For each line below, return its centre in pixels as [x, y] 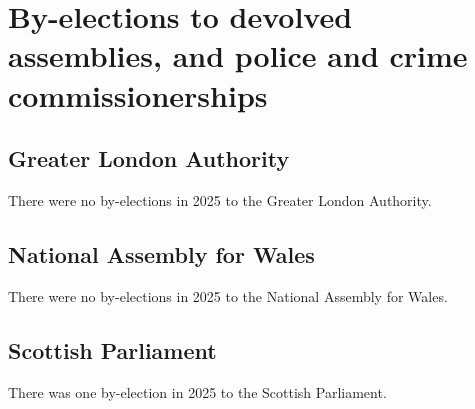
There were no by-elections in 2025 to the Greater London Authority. [220, 199]
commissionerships [138, 94]
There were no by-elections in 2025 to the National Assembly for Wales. [228, 295]
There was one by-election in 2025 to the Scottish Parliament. [197, 391]
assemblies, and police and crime [238, 55]
